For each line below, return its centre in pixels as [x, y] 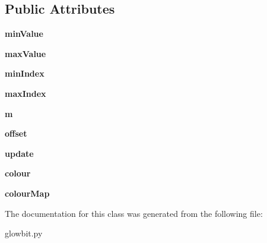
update [19, 153]
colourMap [27, 193]
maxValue [26, 53]
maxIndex [26, 93]
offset [16, 133]
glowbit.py [24, 233]
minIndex [25, 73]
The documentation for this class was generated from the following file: [134, 213]
